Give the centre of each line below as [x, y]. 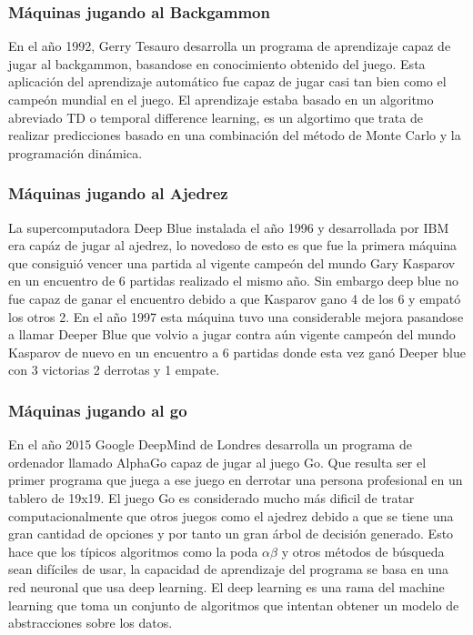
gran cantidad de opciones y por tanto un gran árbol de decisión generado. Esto [231, 534]
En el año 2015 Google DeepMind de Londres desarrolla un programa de [210, 444]
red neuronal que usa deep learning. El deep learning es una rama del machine [226, 586]
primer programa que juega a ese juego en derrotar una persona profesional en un [236, 480]
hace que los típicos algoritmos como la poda [133, 551]
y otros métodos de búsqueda [363, 551]
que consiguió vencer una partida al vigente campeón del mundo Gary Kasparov [232, 262]
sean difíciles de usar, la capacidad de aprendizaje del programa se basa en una [228, 569]
